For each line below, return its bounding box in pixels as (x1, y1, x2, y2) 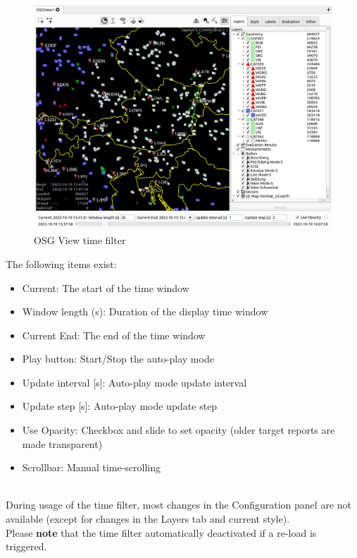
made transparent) (22, 436, 103, 451)
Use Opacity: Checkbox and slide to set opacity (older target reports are (22, 423, 335, 437)
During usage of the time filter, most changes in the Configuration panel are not (6, 497, 351, 512)
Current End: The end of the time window (22, 327, 206, 342)
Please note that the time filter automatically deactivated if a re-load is (6, 525, 317, 540)
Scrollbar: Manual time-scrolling (22, 460, 161, 475)
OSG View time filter (34, 233, 126, 248)
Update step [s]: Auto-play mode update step (22, 399, 218, 413)
